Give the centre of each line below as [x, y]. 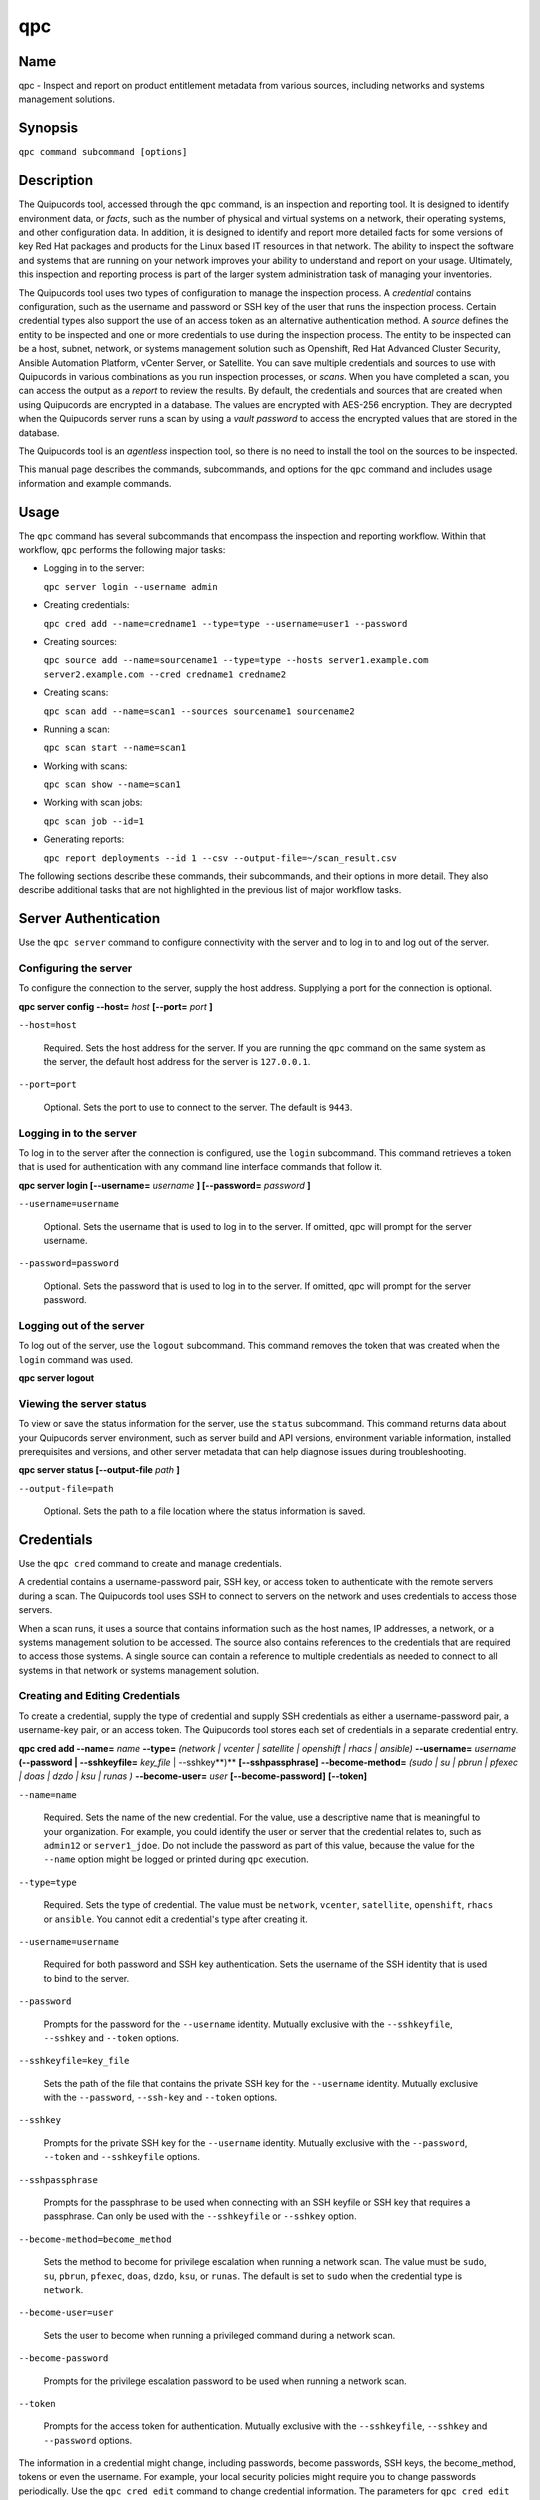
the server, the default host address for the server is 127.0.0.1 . [177, 1062]
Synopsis [48, 128]
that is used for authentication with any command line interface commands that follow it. [200, 1167]
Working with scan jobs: [93, 802]
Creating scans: [76, 692]
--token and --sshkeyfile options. [121, 2157]
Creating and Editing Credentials [99, 1696]
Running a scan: [76, 729]
